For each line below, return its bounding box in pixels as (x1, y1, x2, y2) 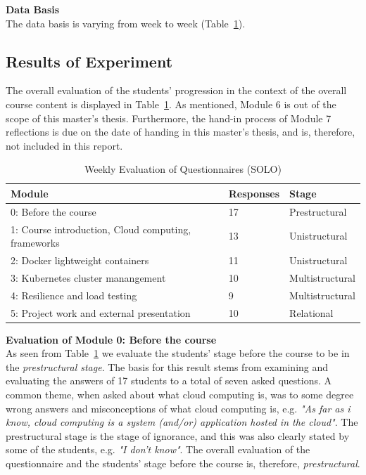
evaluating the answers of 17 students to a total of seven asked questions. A (6, 373, 332, 388)
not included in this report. (6, 138, 123, 152)
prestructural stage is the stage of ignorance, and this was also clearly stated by (6, 428, 350, 443)
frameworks (11, 235, 60, 250)
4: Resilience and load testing (11, 287, 137, 302)
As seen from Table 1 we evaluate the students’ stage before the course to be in (6, 346, 350, 360)
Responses (228, 186, 280, 200)
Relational (289, 305, 334, 320)
